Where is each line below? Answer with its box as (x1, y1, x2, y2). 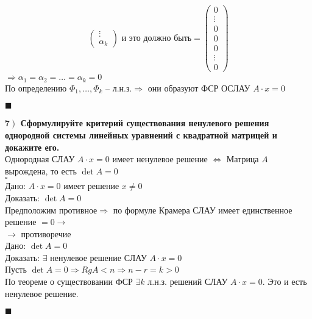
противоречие (21, 227, 71, 240)
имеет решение (63, 179, 119, 192)
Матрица (226, 152, 259, 165)
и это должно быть (121, 34, 192, 43)
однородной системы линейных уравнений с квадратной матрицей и (5, 128, 277, 141)
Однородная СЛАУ (5, 152, 75, 165)
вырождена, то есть (5, 164, 77, 177)
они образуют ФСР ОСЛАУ (147, 81, 250, 94)
